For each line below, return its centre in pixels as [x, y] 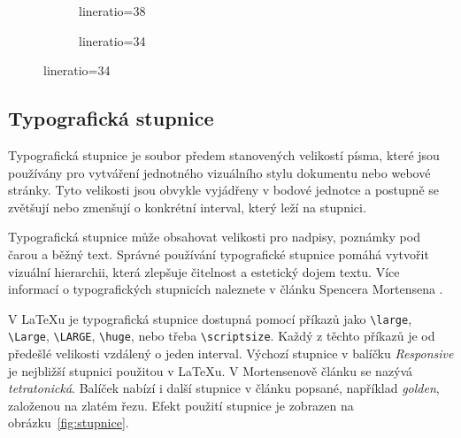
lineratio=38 [112, 11]
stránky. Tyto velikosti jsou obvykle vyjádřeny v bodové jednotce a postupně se [223, 190]
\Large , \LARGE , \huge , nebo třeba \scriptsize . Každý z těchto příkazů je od [222, 336]
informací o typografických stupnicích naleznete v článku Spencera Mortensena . [226, 289]
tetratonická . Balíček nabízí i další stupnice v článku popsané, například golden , [224, 388]
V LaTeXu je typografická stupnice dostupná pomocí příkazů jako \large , [210, 318]
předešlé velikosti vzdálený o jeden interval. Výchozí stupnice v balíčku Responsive [231, 353]
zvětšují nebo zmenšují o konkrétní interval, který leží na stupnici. [187, 207]
